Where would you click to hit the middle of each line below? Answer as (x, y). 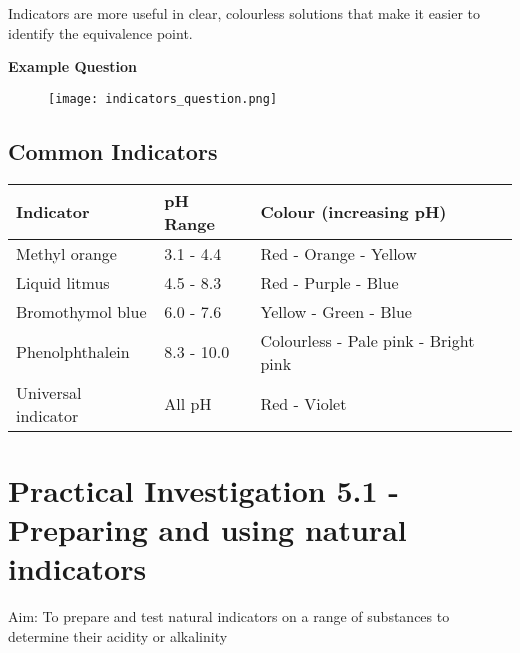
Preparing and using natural (207, 529)
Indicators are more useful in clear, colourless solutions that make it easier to (244, 13)
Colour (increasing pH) (353, 212)
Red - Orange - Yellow (338, 253)
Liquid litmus (63, 282)
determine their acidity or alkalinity (118, 635)
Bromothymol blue (81, 311)
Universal (49, 392)
